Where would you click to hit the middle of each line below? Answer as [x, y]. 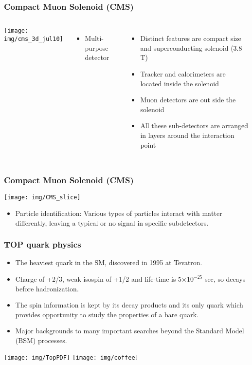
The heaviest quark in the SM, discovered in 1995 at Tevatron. [109, 262]
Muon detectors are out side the [188, 100]
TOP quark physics [43, 244]
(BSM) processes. [41, 340]
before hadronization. [47, 288]
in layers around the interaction [187, 135]
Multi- [94, 38]
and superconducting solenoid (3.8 [191, 48]
